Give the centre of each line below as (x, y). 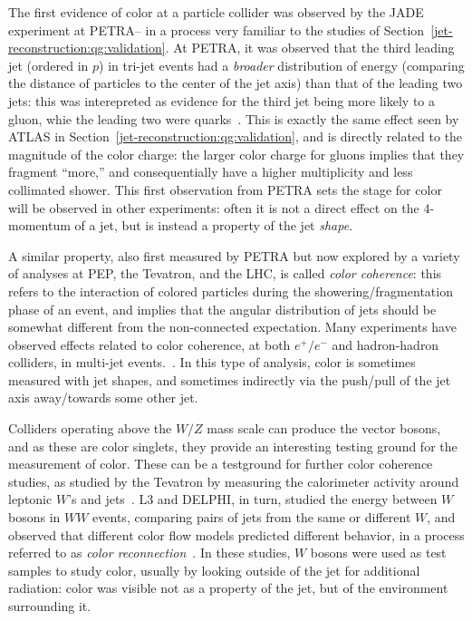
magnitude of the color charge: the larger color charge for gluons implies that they (236, 154)
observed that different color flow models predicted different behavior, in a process (236, 534)
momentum (39, 225)
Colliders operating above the (90, 428)
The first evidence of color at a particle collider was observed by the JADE (216, 12)
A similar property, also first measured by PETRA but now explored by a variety (234, 255)
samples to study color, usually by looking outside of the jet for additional (214, 570)
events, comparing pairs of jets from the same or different (252, 517)
